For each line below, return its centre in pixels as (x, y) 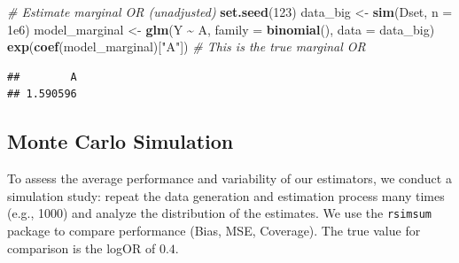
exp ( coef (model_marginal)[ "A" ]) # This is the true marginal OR (187, 46)
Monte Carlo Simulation (121, 141)
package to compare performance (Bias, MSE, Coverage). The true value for (214, 231)
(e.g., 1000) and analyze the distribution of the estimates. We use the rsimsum (220, 213)
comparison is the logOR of (82, 248)
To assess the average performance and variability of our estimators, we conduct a (229, 178)
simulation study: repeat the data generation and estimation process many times (226, 195)
